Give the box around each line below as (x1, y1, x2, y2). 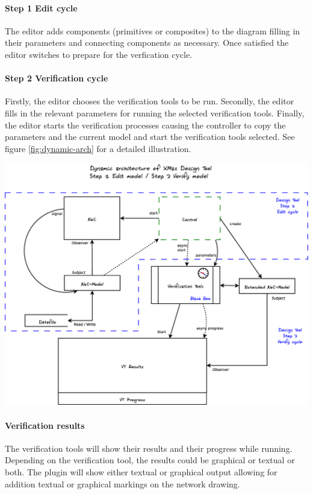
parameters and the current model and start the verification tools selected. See (5, 130, 295, 143)
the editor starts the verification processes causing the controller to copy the (5, 118, 286, 131)
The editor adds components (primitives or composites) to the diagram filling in (5, 24, 300, 37)
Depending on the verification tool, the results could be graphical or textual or (5, 454, 295, 466)
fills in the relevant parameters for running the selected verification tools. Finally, (5, 106, 305, 119)
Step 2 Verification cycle (5, 72, 108, 84)
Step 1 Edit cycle (5, 1, 78, 14)
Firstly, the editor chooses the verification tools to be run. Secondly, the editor (5, 95, 294, 107)
